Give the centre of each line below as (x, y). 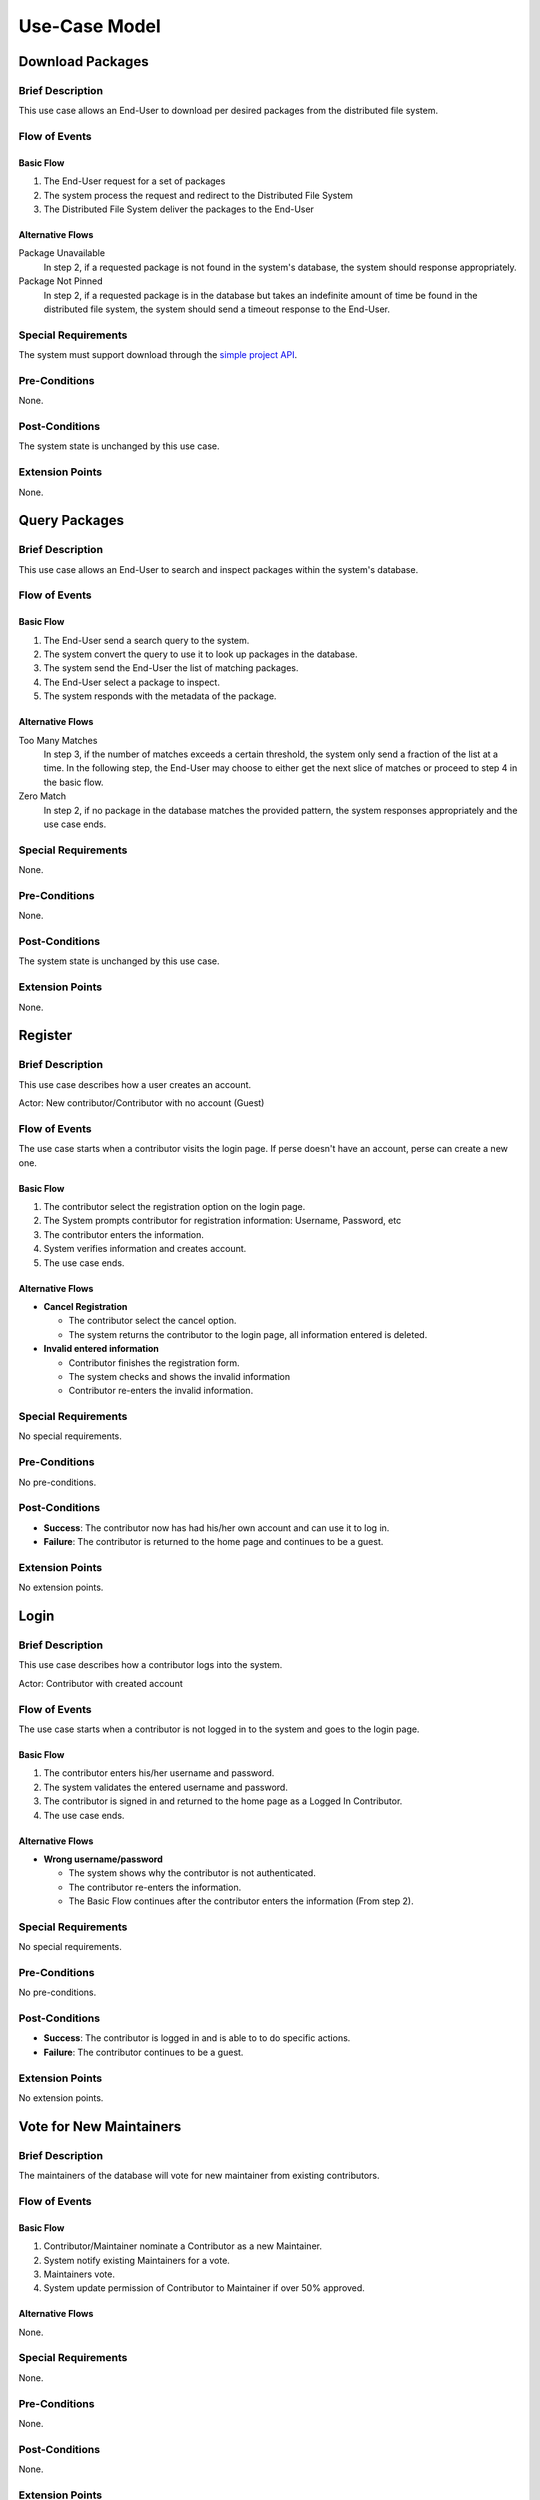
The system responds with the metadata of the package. (160, 696)
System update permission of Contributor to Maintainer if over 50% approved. (204, 2288)
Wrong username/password (103, 1859)
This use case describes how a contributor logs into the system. (150, 1665)
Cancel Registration (85, 1306)
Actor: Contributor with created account (101, 1683)
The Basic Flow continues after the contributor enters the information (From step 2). (241, 1901)
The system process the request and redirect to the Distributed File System (198, 195)
